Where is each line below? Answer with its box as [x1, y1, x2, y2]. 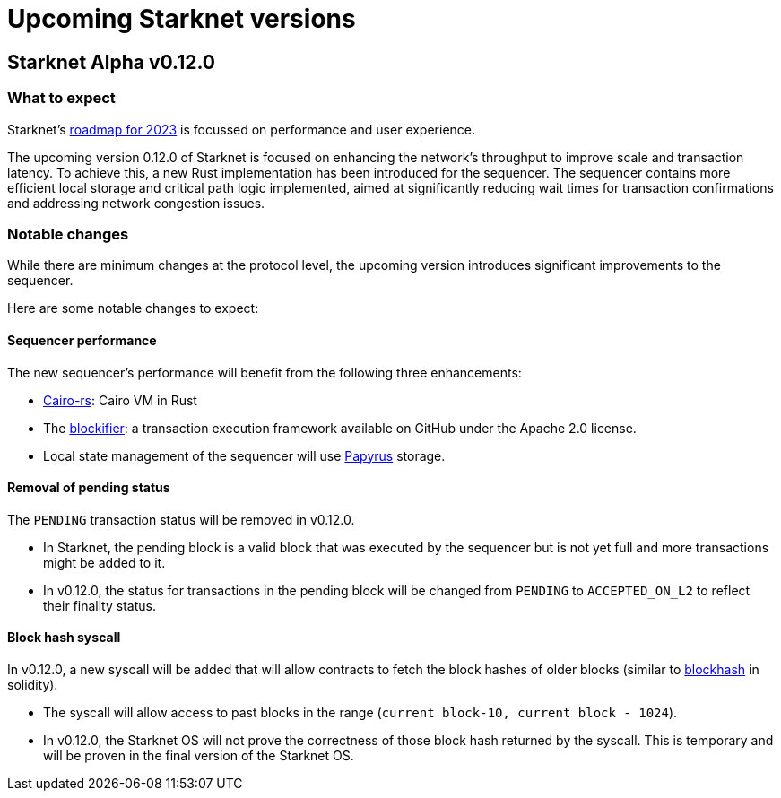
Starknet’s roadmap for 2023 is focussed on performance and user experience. [7, 121, 476, 137]
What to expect [7, 89, 116, 108]
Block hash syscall [7, 629, 121, 646]
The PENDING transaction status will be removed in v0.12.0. [7, 511, 355, 527]
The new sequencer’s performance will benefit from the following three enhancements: [7, 364, 522, 380]
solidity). [7, 676, 58, 692]
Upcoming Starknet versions [7, 4, 356, 34]
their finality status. [43, 597, 156, 613]
